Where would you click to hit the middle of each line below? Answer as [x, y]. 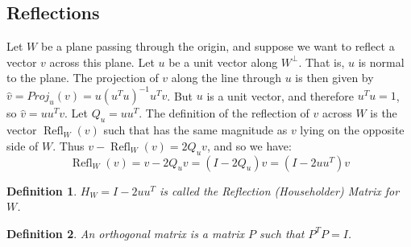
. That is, [322, 62]
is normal [381, 62]
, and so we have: [249, 145]
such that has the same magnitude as [195, 130]
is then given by [334, 78]
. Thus [68, 145]
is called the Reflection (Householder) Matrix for [279, 190]
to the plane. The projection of [83, 78]
